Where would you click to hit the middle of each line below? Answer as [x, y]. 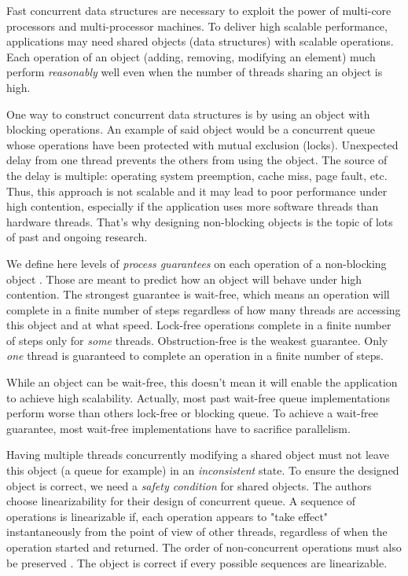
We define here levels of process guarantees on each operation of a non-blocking [197, 263]
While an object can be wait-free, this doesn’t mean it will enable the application [202, 382]
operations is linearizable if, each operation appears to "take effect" [167, 516]
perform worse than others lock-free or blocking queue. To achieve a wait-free [192, 413]
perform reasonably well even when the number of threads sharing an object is [195, 72]
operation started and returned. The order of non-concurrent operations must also [204, 547]
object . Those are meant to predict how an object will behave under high [184, 279]
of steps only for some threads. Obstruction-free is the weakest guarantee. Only [197, 340]
